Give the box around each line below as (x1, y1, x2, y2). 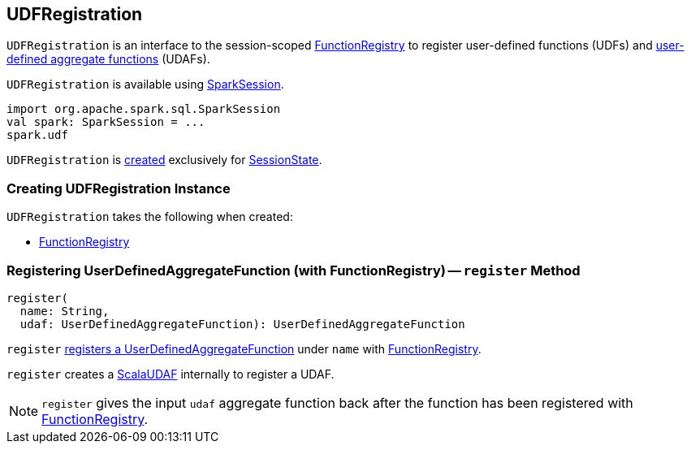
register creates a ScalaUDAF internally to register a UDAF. (6, 366, 335, 381)
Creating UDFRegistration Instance (6, 180, 231, 197)
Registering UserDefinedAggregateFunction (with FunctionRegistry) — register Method (6, 262, 581, 279)
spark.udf (6, 128, 68, 142)
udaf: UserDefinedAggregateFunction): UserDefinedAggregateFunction (19, 317, 465, 331)
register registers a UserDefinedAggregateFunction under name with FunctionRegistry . (6, 341, 482, 356)
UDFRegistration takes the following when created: (6, 210, 293, 224)
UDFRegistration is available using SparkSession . (6, 77, 284, 92)
